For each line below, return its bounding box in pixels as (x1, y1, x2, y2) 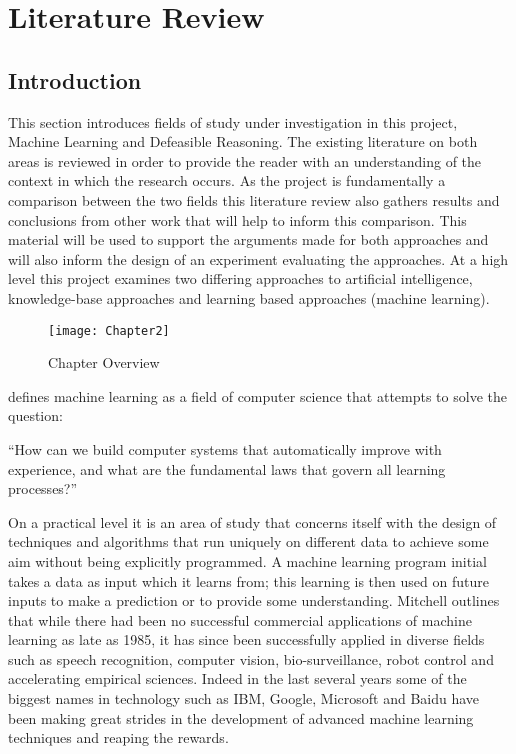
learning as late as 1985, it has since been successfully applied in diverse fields (8, 629, 485, 650)
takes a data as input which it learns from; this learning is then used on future (8, 570, 489, 591)
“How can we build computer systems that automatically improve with (8, 438, 442, 459)
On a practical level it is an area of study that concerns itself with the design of (8, 511, 497, 532)
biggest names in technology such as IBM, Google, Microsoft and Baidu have (8, 688, 480, 709)
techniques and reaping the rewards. (8, 727, 229, 748)
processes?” (8, 478, 78, 499)
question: (8, 405, 63, 426)
